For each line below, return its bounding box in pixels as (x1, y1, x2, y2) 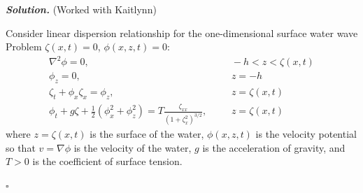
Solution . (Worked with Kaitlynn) (6, 2, 157, 16)
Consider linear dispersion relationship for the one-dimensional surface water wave (6, 25, 358, 40)
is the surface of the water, (90, 127, 204, 141)
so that (6, 140, 36, 155)
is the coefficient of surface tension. (32, 154, 183, 169)
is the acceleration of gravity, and (202, 140, 346, 155)
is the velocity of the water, (73, 140, 192, 155)
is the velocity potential (255, 127, 357, 141)
